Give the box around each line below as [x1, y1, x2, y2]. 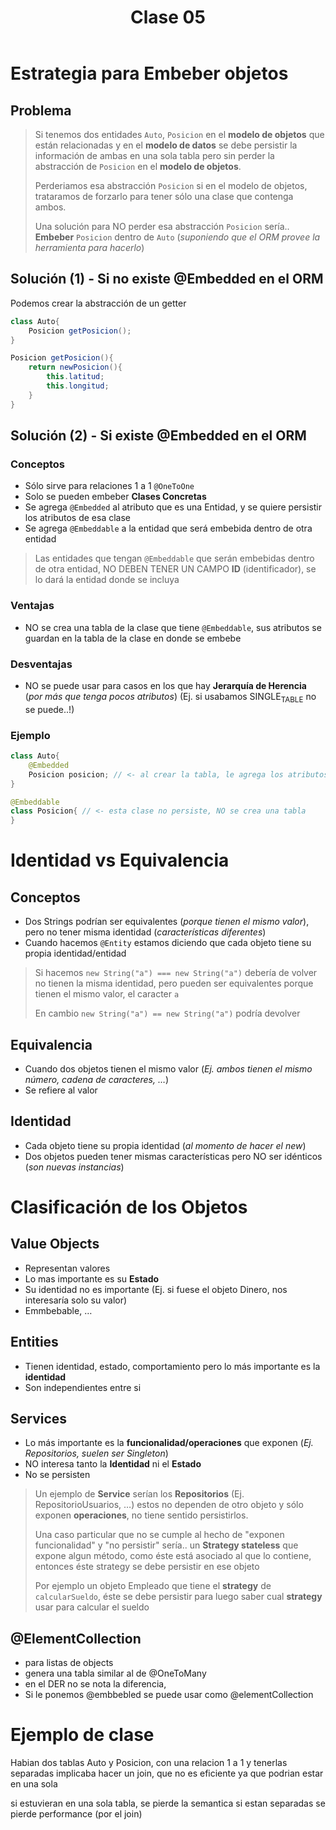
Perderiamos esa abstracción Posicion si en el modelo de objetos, [34, 180, 308, 191]
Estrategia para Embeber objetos [10, 62, 289, 85]
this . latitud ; [46, 372, 105, 382]
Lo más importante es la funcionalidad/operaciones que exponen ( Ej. [24, 1437, 314, 1449]
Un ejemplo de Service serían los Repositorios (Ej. [34, 1488, 245, 1500]
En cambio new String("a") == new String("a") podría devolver [34, 1007, 301, 1020]
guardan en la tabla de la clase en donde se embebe [24, 632, 242, 644]
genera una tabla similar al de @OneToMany [24, 1667, 207, 1680]
